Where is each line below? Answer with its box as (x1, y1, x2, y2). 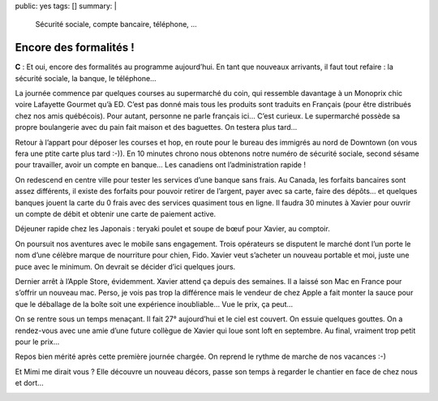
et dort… (15, 378, 44, 388)
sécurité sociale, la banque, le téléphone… (15, 73, 157, 83)
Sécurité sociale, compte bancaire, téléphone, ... (35, 19, 198, 29)
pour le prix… (15, 337, 60, 347)
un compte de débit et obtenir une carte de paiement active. (15, 209, 217, 218)
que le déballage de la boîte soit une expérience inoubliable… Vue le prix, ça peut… (15, 299, 294, 308)
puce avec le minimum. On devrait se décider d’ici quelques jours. (15, 261, 236, 271)
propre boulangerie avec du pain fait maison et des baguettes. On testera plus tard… (15, 123, 298, 132)
